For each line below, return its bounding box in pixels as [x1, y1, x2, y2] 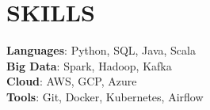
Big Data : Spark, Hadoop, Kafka [6, 57, 172, 74]
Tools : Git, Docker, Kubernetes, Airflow [6, 88, 204, 104]
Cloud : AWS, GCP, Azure [6, 73, 137, 89]
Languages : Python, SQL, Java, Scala [6, 42, 196, 59]
